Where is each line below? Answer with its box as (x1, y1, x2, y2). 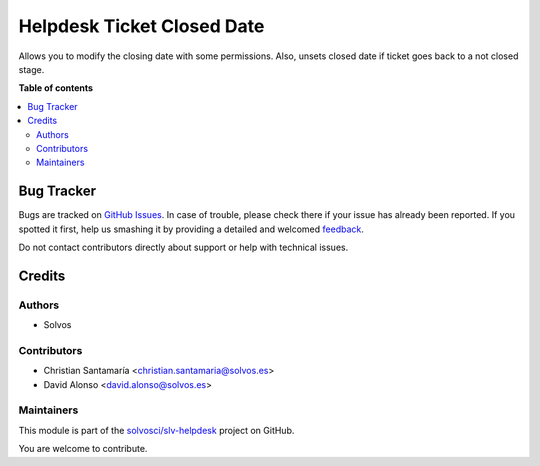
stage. (18, 63, 45, 75)
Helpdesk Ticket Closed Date (18, 15, 265, 37)
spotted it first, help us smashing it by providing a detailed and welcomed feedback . (18, 223, 365, 235)
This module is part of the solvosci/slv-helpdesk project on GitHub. (18, 424, 295, 436)
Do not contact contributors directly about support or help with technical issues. (18, 241, 349, 253)
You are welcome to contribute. (18, 443, 148, 455)
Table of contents (18, 82, 94, 94)
